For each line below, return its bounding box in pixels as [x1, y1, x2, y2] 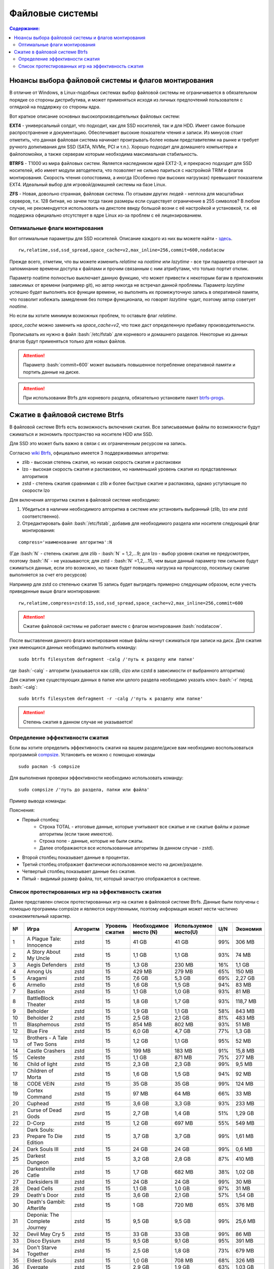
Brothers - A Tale [27, 1034, 68, 1042]
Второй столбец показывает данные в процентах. [22, 854, 130, 860]
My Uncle [27, 955, 50, 962]
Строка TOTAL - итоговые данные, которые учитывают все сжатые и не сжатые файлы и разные [39, 824, 250, 830]
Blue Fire [27, 1028, 48, 1035]
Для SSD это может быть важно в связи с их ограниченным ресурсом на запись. [9, 441, 187, 447]
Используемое [174, 922, 213, 929]
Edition [27, 1139, 44, 1146]
